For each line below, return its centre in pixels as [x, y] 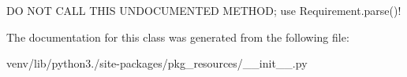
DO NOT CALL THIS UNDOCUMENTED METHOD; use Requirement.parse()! [204, 10]
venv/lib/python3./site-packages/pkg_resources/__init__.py [157, 63]
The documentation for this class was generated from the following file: [178, 37]
